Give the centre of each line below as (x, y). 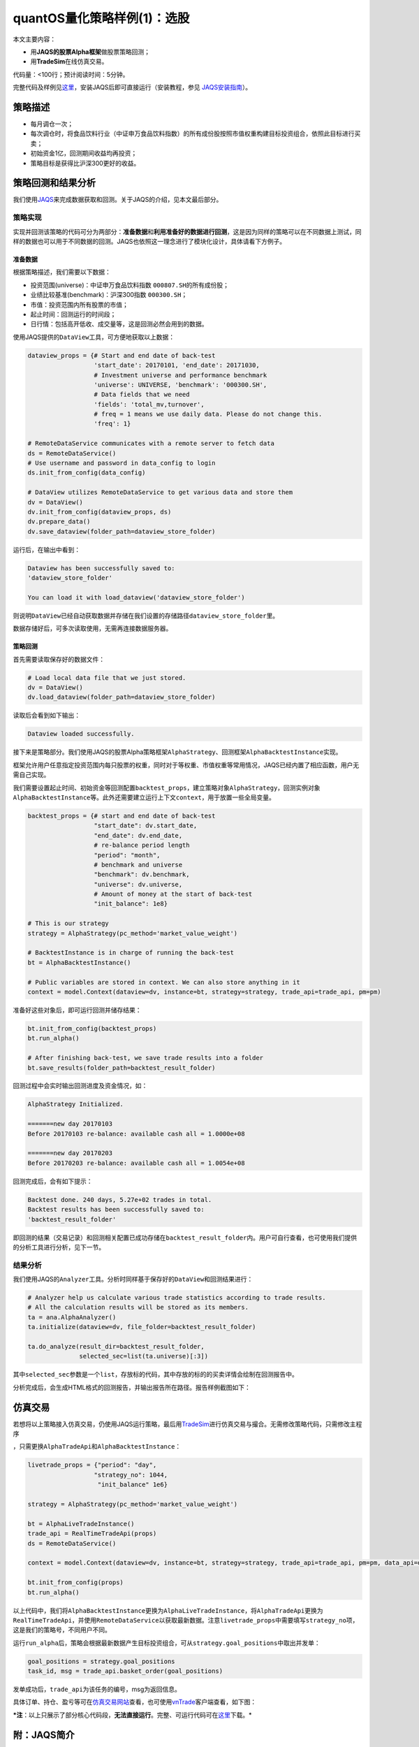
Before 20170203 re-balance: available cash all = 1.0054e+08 (136, 1163)
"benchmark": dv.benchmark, (142, 875)
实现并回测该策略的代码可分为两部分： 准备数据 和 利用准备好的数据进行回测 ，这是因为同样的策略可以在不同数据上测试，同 (187, 231)
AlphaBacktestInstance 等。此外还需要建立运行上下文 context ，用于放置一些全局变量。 (144, 797)
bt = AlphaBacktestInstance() (79, 962)
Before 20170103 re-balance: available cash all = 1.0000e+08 (136, 1133)
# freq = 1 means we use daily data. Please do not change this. (208, 414)
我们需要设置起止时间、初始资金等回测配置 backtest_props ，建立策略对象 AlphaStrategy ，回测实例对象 (167, 788)
